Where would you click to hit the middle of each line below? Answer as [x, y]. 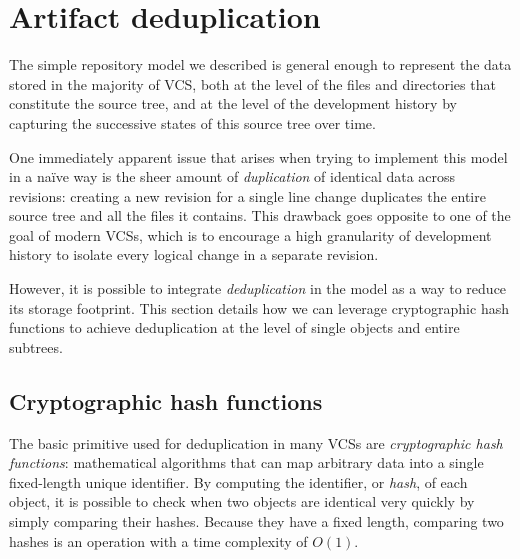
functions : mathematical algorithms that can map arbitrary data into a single [246, 462]
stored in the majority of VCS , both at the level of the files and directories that [252, 83]
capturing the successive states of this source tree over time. [192, 122]
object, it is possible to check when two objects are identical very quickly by [242, 501]
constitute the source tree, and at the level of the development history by [233, 103]
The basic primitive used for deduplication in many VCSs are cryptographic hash [256, 442]
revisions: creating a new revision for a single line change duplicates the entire [247, 195]
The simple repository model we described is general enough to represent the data [260, 64]
